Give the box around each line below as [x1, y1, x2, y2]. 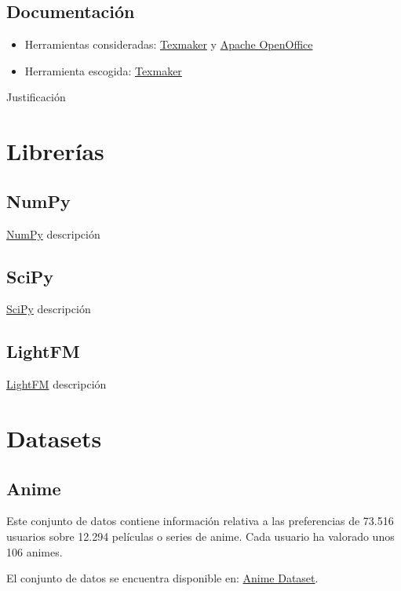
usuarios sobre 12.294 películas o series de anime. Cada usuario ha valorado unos [6, 527, 395, 544]
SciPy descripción [6, 301, 91, 317]
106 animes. [6, 543, 63, 560]
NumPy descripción [6, 225, 100, 242]
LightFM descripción [6, 376, 107, 392]
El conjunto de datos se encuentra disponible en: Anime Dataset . [6, 570, 319, 586]
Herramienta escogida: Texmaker [24, 62, 182, 78]
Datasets [6, 421, 102, 454]
